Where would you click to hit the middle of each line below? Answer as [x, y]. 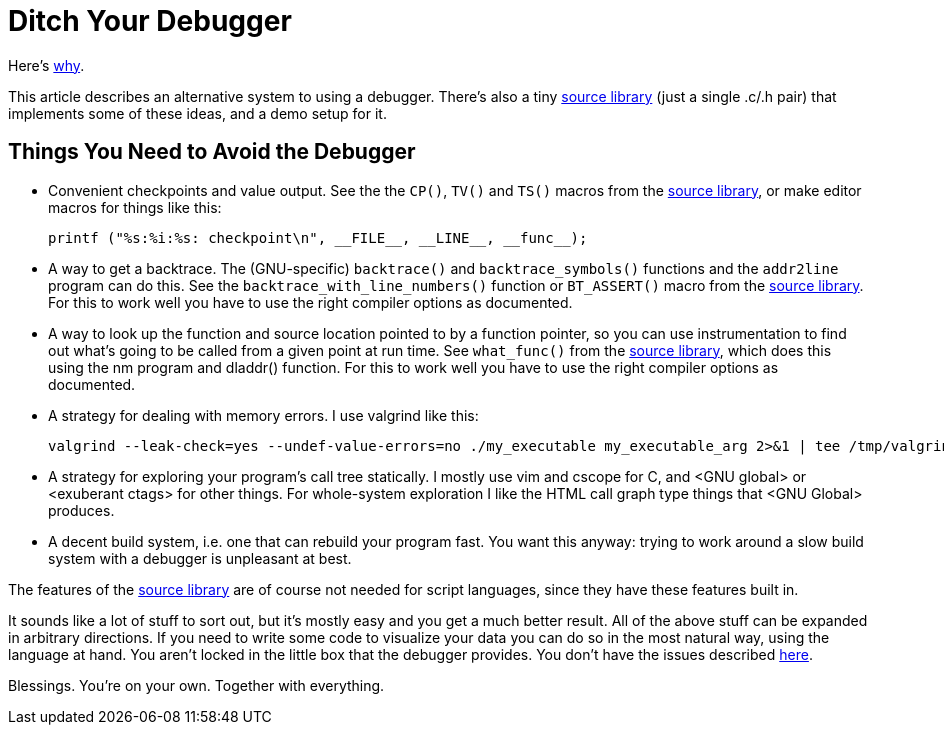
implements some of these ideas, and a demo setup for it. [197, 113]
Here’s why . [46, 65]
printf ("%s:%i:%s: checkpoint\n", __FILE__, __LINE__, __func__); [318, 237]
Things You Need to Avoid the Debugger [212, 152]
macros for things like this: [135, 207]
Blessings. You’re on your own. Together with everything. [196, 685]
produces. [81, 510]
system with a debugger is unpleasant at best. [200, 558]
